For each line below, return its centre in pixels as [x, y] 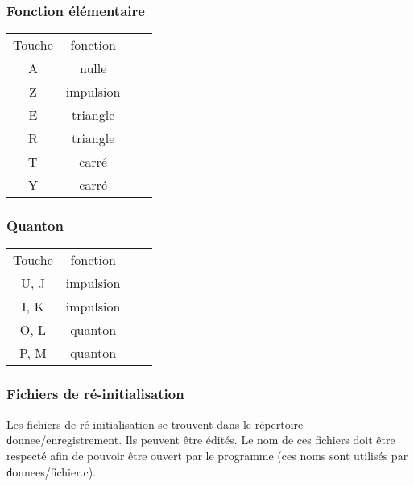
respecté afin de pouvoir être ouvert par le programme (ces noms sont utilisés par [207, 455]
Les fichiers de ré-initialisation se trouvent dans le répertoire [155, 424]
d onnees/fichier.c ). [52, 471]
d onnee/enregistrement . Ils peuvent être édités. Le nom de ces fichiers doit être [201, 440]
